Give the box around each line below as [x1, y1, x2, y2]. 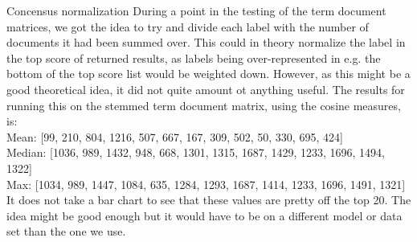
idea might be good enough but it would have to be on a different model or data [6, 207, 403, 224]
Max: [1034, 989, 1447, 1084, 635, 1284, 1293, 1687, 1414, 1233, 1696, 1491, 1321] [6, 175, 406, 192]
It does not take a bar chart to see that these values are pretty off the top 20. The [6, 191, 411, 208]
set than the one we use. [6, 223, 126, 240]
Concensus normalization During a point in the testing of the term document [6, 2, 386, 18]
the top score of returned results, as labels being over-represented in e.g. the [6, 49, 381, 66]
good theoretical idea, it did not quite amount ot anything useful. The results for [6, 80, 405, 97]
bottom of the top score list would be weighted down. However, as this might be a [6, 65, 411, 82]
